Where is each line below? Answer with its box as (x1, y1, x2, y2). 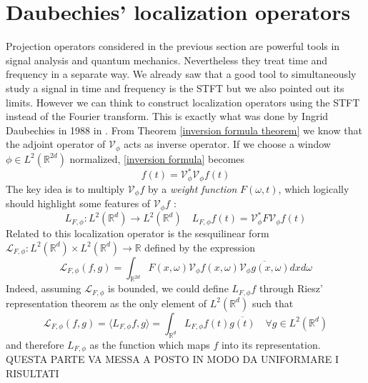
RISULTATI (6, 365, 59, 380)
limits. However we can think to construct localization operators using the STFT (6, 94, 360, 109)
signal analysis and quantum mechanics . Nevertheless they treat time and (6, 52, 328, 67)
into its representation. (221, 337, 321, 352)
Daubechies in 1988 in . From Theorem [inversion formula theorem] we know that (6, 122, 362, 137)
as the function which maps (89, 337, 210, 352)
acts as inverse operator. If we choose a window (124, 136, 331, 151)
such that (252, 295, 294, 310)
